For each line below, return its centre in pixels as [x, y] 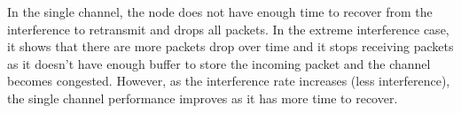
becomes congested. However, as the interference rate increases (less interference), [229, 81]
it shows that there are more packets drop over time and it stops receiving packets [230, 46]
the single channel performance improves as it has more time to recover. [203, 98]
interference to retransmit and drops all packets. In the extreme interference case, [228, 29]
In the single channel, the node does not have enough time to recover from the [220, 11]
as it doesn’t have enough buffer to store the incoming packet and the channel [219, 63]
